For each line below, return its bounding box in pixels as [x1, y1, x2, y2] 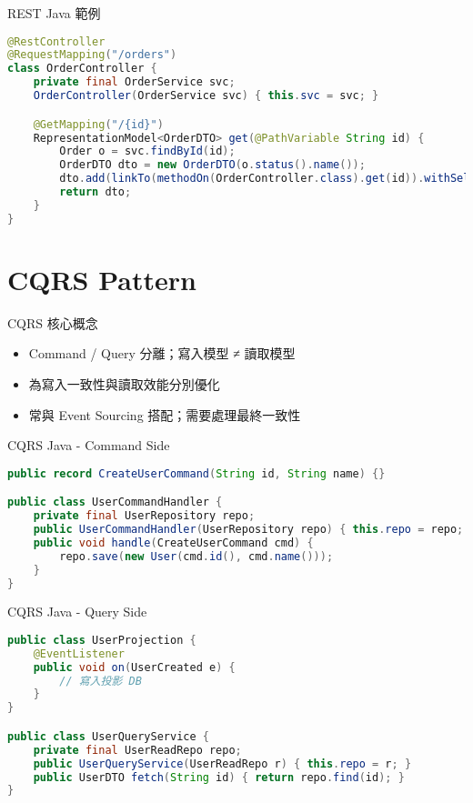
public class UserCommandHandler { [7, 496, 223, 509]
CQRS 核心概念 [7, 313, 98, 332]
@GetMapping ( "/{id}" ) [33, 117, 164, 131]
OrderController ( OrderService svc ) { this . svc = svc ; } [33, 89, 379, 103]
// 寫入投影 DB [59, 674, 142, 688]
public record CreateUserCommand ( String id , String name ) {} [7, 467, 386, 480]
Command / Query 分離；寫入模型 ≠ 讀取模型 [28, 344, 296, 363]
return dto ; [59, 186, 132, 198]
